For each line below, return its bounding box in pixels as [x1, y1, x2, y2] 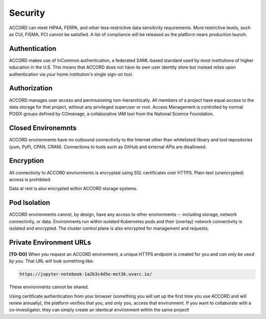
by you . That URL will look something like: [9, 258, 94, 264]
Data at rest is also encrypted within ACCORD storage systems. [9, 186, 138, 192]
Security [9, 7, 45, 18]
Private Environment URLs [9, 238, 91, 246]
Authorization [9, 84, 53, 92]
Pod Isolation [9, 199, 50, 207]
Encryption [9, 157, 44, 165]
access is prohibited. [9, 176, 52, 182]
